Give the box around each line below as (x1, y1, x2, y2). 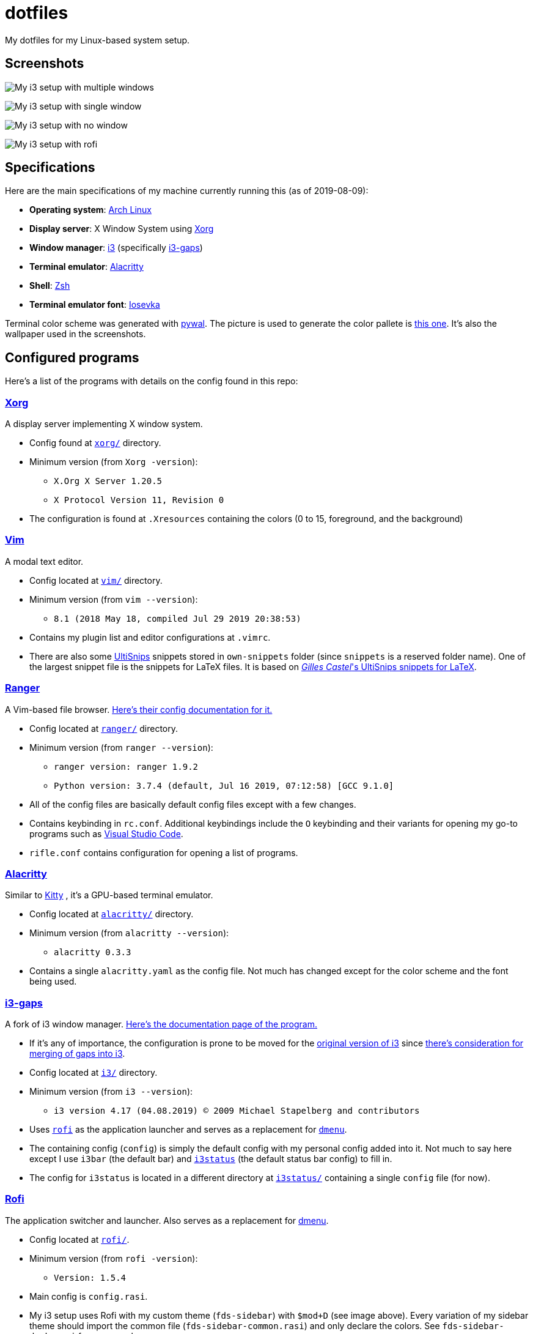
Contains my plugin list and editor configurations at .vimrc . (29, 632, 271, 643)
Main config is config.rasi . (29, 1291, 148, 1302)
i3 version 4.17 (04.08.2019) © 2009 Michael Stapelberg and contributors (54, 1106, 420, 1116)
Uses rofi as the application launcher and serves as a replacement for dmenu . (29, 1124, 347, 1135)
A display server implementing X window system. (5, 419, 203, 430)
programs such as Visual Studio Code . (29, 828, 183, 839)
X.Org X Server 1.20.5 (54, 476, 163, 486)
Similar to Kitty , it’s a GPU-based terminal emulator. (5, 890, 213, 901)
